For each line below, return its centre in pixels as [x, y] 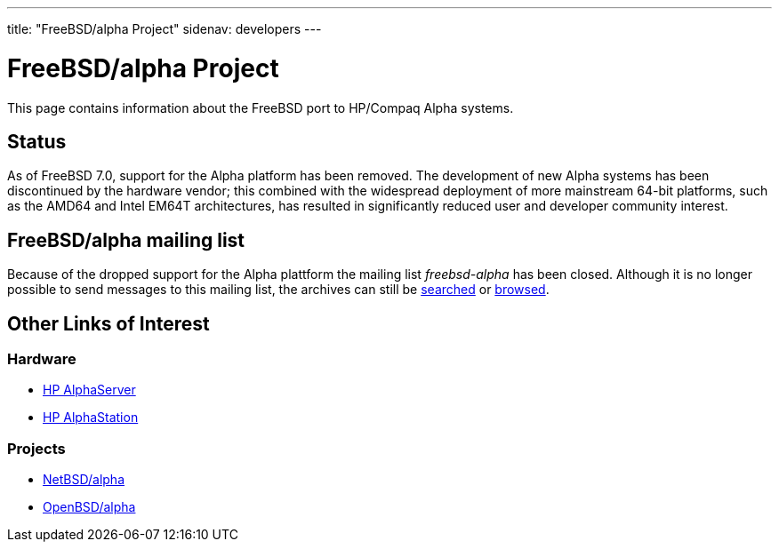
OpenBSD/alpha [89, 507]
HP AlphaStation [91, 418]
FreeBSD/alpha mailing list [126, 240]
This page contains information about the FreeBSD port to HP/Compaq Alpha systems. [261, 107]
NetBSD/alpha [84, 480]
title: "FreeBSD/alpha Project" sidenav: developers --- [165, 29]
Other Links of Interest [108, 323]
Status [37, 141]
